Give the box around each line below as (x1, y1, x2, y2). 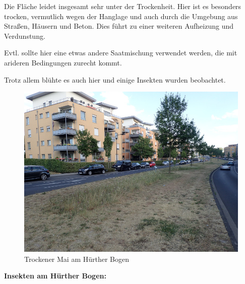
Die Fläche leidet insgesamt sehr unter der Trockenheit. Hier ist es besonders (4, 1, 241, 11)
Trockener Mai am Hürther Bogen (24, 253, 130, 264)
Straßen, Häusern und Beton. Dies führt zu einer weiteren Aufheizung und (4, 21, 233, 31)
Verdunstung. (4, 30, 45, 41)
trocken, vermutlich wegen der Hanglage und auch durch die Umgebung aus (4, 11, 238, 21)
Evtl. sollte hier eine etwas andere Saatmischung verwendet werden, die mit (4, 47, 237, 58)
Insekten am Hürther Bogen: (4, 270, 106, 281)
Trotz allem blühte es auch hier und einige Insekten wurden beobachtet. (4, 74, 226, 85)
